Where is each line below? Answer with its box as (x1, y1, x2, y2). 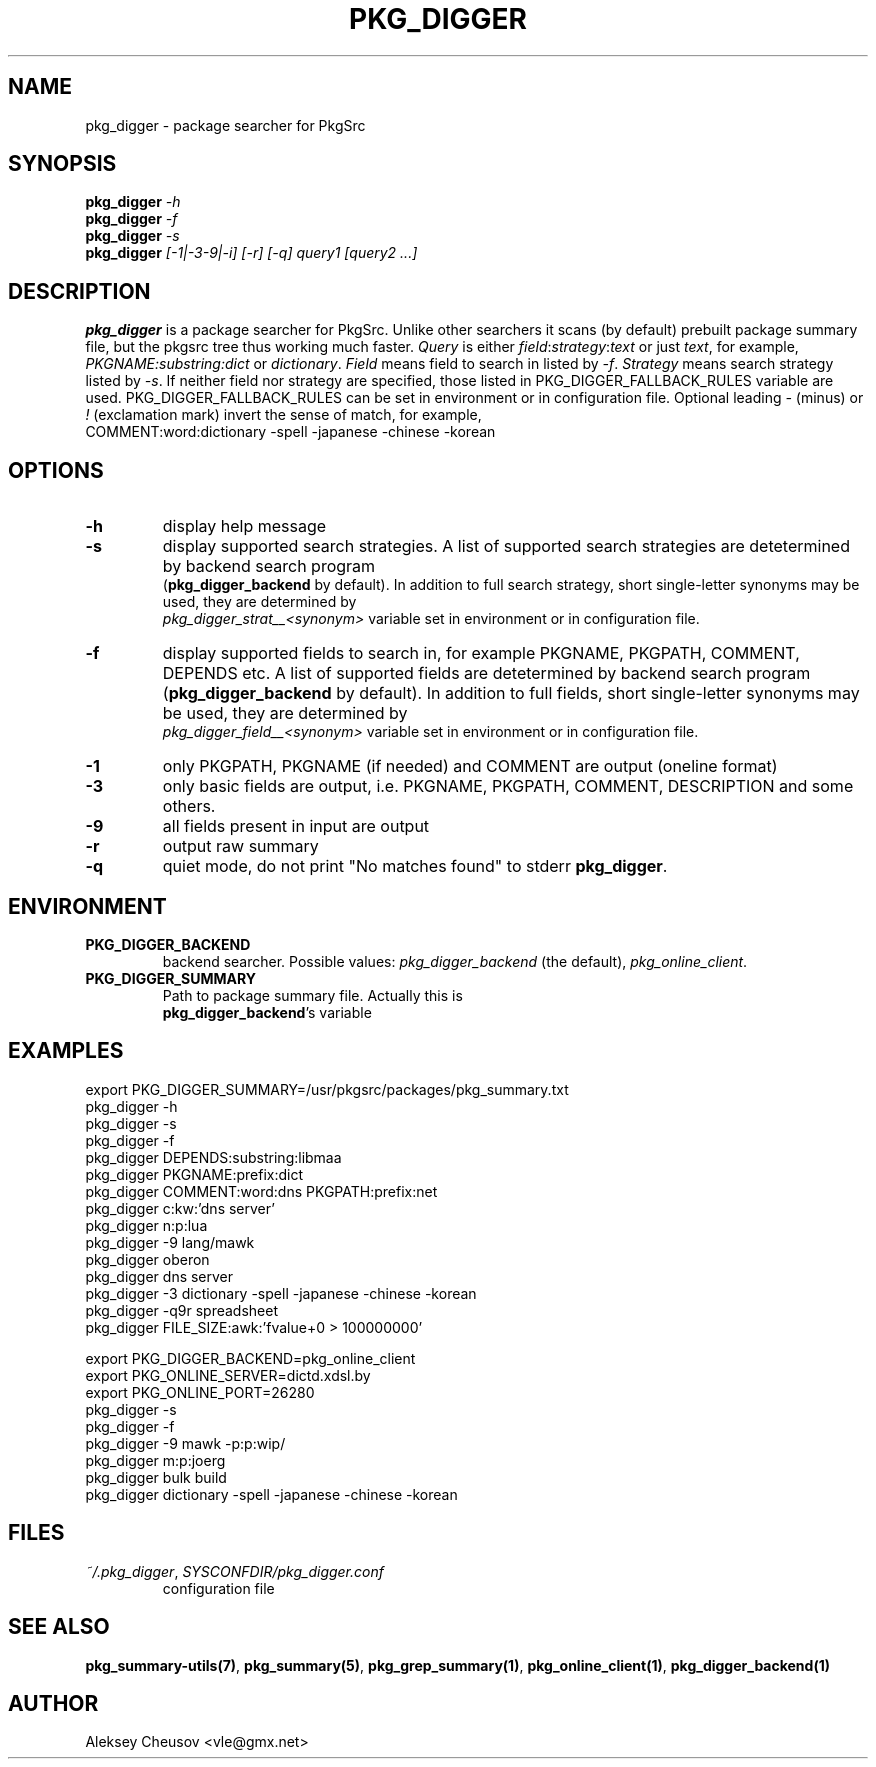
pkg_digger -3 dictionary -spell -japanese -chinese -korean (85, 1284, 477, 1302)
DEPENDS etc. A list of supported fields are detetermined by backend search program (162, 663, 811, 684)
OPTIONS (8, 457, 104, 483)
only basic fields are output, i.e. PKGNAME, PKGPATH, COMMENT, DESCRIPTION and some (162, 776, 854, 797)
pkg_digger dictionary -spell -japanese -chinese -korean (85, 1485, 458, 1503)
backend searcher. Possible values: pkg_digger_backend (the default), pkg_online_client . (162, 952, 748, 970)
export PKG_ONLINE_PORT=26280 (85, 1383, 315, 1401)
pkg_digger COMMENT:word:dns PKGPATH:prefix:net (85, 1182, 438, 1200)
